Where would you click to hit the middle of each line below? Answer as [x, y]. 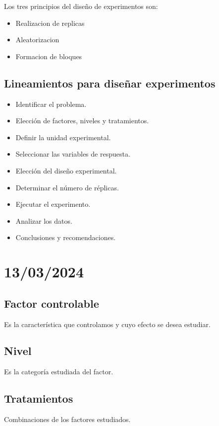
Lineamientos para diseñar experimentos [110, 83]
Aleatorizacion [37, 40]
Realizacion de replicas [50, 23]
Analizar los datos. [44, 220]
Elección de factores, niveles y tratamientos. [82, 121]
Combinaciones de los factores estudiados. [67, 419]
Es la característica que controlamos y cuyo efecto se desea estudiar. [107, 324]
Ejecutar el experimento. [53, 204]
